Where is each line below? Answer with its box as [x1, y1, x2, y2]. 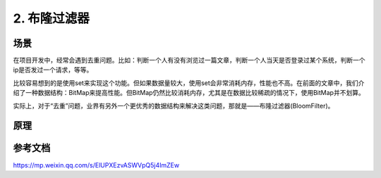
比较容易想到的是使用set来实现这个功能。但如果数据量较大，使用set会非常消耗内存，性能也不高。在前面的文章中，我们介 [13, 78, 365, 87]
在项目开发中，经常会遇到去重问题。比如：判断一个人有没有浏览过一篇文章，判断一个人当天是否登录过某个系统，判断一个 [13, 56, 365, 65]
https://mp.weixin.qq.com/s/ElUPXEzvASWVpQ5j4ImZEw [13, 160, 180, 169]
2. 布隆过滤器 [13, 11, 90, 26]
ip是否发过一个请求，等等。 [13, 65, 93, 74]
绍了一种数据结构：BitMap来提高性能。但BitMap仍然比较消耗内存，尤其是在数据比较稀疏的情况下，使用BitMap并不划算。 [13, 89, 365, 97]
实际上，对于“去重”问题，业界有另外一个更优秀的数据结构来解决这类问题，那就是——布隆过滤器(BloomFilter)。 [13, 101, 334, 110]
